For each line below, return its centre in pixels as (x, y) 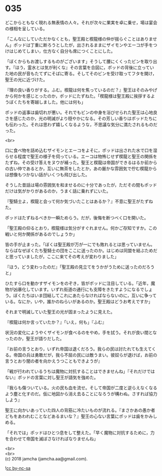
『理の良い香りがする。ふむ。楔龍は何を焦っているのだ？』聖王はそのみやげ (81, 90)
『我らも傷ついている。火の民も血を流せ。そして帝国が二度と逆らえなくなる (81, 388)
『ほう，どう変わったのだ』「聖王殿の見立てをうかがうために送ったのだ (76, 267)
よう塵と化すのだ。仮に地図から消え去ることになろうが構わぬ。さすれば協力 (81, 393)
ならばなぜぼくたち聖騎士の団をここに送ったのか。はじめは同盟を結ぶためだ (81, 250)
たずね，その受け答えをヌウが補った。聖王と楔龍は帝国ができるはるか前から (81, 162)
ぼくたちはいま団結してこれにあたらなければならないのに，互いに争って (85, 295)
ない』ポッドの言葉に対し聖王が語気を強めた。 (52, 377)
